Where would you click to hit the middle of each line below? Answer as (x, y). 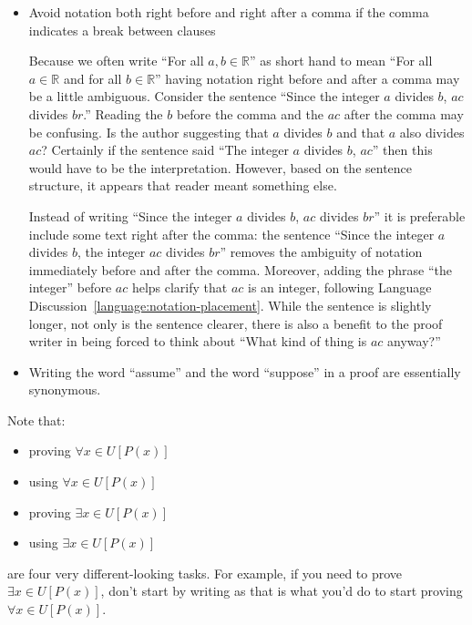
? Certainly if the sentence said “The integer (165, 150)
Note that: (36, 420)
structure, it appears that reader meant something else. (183, 185)
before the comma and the (250, 113)
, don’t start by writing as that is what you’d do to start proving (282, 591)
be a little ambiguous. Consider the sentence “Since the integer (204, 96)
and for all (92, 78)
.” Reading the (123, 113)
